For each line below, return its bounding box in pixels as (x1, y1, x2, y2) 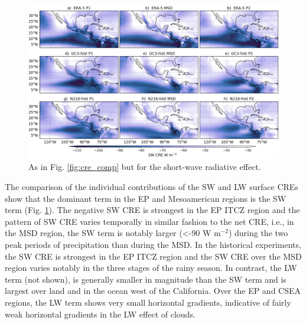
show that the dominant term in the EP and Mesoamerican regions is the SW (5, 192, 287, 204)
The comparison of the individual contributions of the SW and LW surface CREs (5, 181, 298, 193)
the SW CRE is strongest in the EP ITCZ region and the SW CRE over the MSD (5, 250, 302, 262)
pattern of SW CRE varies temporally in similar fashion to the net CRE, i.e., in (5, 215, 294, 227)
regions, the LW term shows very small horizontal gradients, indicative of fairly (5, 296, 291, 308)
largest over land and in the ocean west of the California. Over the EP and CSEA (5, 284, 301, 297)
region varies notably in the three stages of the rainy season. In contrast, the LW (5, 261, 297, 274)
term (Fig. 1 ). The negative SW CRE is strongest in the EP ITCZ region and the (5, 204, 300, 216)
